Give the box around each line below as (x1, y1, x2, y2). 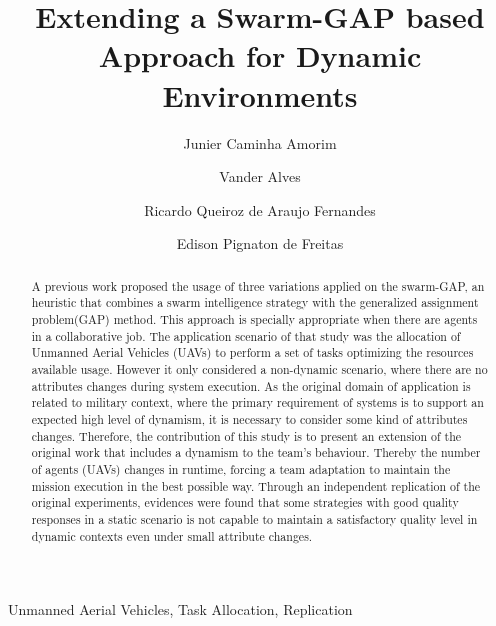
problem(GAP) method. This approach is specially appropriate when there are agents (31, 310, 478, 327)
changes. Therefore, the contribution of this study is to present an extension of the (31, 427, 462, 444)
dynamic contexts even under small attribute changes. (31, 527, 313, 544)
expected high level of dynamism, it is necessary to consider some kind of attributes (31, 410, 468, 427)
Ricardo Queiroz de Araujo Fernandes (144, 199, 376, 220)
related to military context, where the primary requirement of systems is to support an (31, 394, 484, 411)
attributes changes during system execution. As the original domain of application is (31, 377, 471, 394)
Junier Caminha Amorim (183, 132, 337, 153)
